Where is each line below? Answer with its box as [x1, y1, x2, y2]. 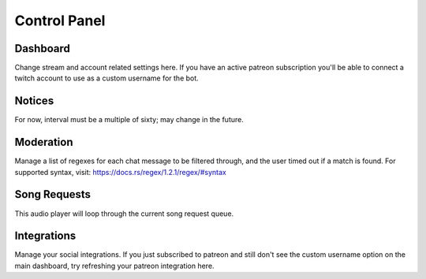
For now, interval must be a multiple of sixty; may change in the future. [14, 115, 244, 125]
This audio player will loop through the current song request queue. [14, 209, 234, 218]
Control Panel [14, 12, 106, 29]
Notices [14, 95, 54, 108]
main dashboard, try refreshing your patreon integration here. [14, 261, 215, 270]
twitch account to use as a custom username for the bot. [14, 73, 199, 83]
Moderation [14, 136, 73, 149]
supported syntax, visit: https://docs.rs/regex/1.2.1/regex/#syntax [14, 167, 226, 177]
